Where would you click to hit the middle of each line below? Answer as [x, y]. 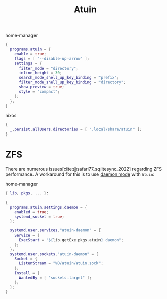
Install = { [27, 273]
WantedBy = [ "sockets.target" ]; [55, 278]
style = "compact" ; [39, 92]
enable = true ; [30, 54]
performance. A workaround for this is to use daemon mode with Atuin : [80, 174]
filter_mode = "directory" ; [48, 68]
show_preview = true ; [42, 87]
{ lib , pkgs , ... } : [27, 193]
